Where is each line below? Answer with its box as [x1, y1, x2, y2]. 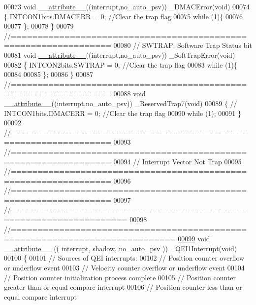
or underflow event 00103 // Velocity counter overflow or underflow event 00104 [4, 263, 245, 273]
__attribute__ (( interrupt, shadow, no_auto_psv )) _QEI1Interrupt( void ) [4, 243, 237, 253]
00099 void [178, 233, 210, 244]
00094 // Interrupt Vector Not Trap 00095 [113, 156, 242, 166]
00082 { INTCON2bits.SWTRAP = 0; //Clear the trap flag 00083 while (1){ [4, 59, 237, 70]
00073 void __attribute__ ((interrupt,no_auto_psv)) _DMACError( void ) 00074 [4, 1, 250, 11]
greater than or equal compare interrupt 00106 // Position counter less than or [4, 282, 242, 292]
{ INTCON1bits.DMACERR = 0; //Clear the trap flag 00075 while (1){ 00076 [4, 11, 243, 21]
